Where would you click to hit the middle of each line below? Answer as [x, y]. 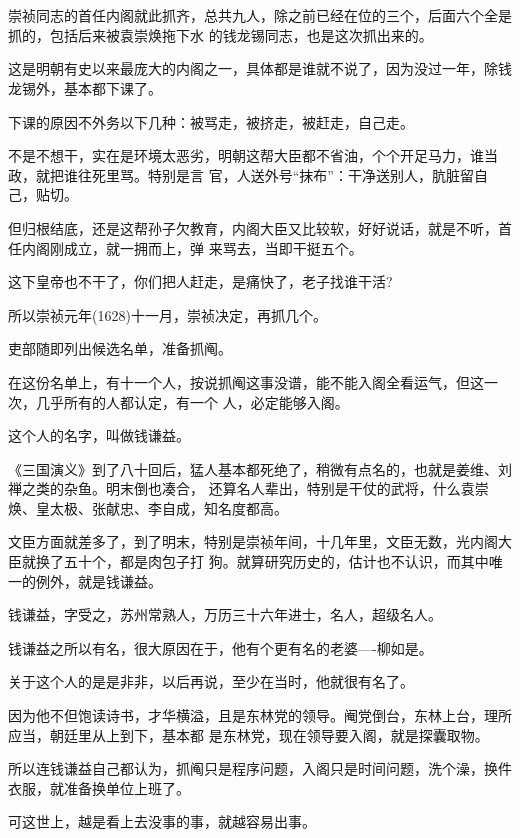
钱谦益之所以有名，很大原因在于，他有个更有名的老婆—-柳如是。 [220, 647]
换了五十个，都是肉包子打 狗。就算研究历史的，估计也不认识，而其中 [262, 561]
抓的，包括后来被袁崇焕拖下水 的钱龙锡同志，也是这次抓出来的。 [220, 34]
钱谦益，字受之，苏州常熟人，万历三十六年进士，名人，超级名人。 [225, 614]
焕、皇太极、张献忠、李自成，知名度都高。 [148, 507]
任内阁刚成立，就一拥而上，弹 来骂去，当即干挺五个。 [185, 247]
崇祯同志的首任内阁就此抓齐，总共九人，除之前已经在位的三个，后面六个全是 [260, 15]
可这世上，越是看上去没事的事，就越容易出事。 [162, 821]
